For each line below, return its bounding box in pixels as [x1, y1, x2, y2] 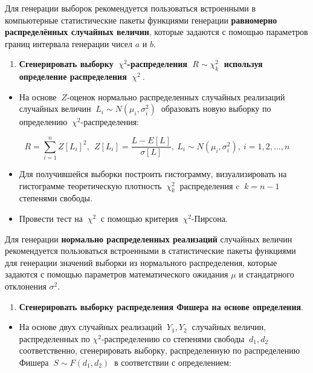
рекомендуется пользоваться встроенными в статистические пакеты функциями [5, 244, 296, 257]
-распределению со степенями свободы [101, 332, 245, 345]
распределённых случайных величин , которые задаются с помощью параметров [5, 25, 308, 38]
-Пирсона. [191, 212, 228, 225]
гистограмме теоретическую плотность [19, 179, 162, 192]
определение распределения [19, 70, 127, 83]
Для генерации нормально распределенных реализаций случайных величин [5, 232, 292, 245]
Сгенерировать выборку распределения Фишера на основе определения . [19, 300, 303, 313]
